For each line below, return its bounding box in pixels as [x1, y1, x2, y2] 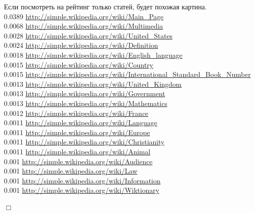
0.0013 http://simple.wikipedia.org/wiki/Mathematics [4, 98, 168, 108]
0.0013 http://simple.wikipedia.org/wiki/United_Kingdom [4, 78, 182, 89]
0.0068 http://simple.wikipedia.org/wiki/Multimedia [4, 21, 163, 31]
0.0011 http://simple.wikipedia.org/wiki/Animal [4, 146, 151, 156]
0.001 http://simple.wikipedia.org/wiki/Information [4, 175, 161, 185]
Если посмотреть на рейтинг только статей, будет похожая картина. [4, 1, 207, 11]
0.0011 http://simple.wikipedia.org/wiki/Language [4, 117, 157, 128]
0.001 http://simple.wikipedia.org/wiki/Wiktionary [4, 185, 160, 195]
